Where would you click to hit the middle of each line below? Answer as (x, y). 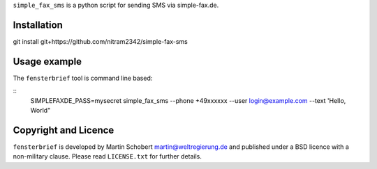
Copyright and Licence (64, 130)
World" (40, 110)
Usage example (47, 62)
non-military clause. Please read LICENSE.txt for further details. (108, 156)
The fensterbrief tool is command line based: (83, 78)
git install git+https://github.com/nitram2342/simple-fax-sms (100, 41)
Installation (38, 25)
